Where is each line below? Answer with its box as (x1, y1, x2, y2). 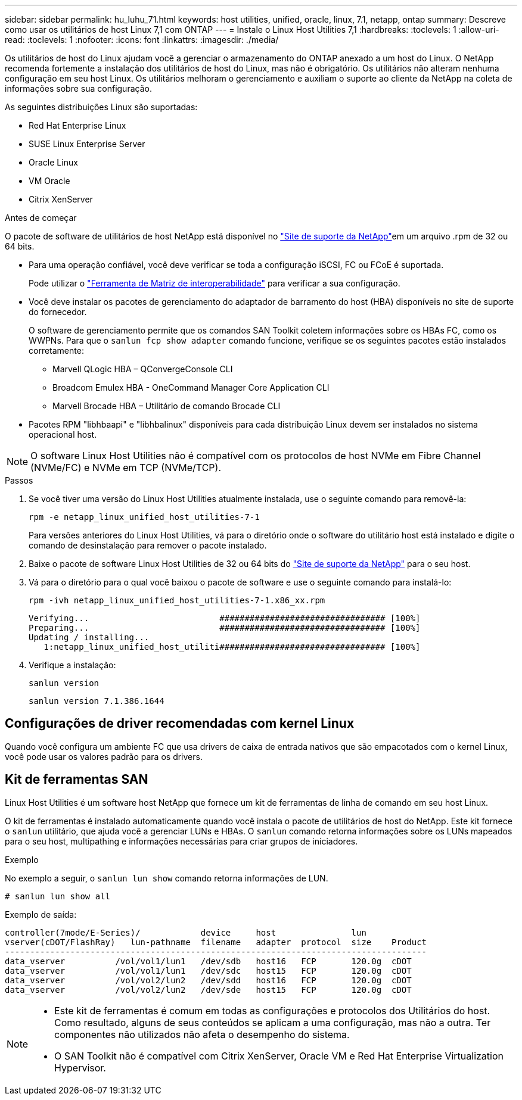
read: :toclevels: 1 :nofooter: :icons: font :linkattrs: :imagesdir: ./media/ (5, 35, 279, 45)
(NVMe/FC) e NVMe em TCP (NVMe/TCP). (30, 462, 221, 473)
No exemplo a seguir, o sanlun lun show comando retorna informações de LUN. (5, 872, 328, 883)
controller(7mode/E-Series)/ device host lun (5, 927, 366, 937)
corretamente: (29, 345, 84, 356)
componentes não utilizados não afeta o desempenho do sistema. (54, 1028, 350, 1040)
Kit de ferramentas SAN (5, 772, 148, 787)
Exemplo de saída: (5, 909, 77, 920)
